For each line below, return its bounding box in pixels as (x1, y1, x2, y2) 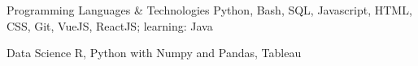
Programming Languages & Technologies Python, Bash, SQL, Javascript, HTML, (7, 2, 412, 18)
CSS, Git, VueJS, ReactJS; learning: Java (7, 17, 213, 34)
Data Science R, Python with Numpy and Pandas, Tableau (7, 44, 302, 61)
